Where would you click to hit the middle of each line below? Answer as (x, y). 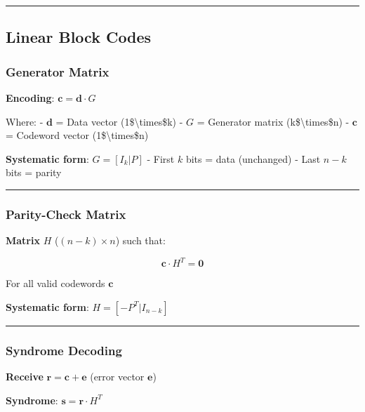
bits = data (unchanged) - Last (253, 158)
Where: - (25, 121)
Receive (25, 377)
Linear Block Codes (79, 37)
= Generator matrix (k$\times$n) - (273, 121)
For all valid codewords (55, 283)
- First (161, 158)
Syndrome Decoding (64, 350)
